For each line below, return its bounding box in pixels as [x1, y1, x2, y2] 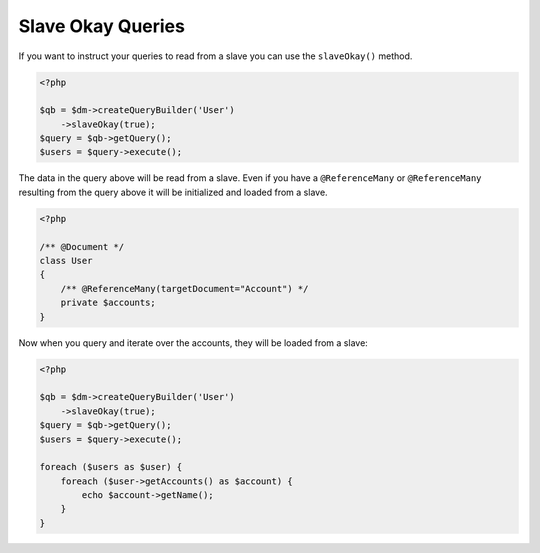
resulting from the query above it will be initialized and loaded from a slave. [18, 186, 329, 198]
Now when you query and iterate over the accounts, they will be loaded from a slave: [18, 336, 369, 349]
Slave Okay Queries [18, 15, 185, 37]
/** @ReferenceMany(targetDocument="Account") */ [60, 283, 309, 294]
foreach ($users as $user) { [39, 461, 183, 473]
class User [39, 255, 93, 267]
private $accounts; [60, 297, 157, 309]
